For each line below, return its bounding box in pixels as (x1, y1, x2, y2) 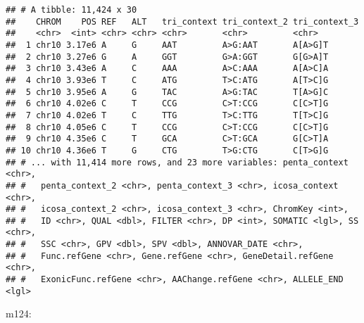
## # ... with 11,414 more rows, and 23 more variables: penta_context (6, 157, 349, 167)
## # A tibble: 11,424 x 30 (6, 5, 137, 15)
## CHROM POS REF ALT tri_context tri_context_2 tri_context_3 (6, 16, 359, 27)
